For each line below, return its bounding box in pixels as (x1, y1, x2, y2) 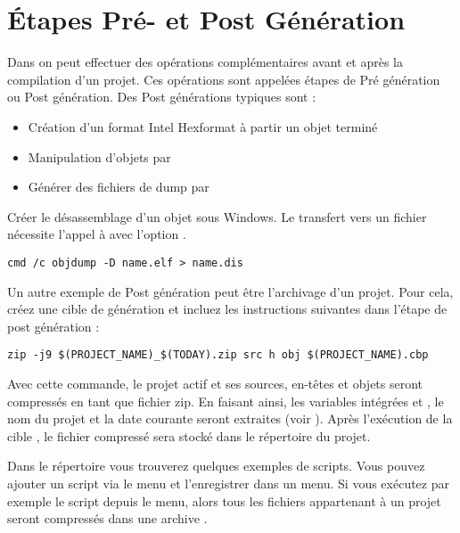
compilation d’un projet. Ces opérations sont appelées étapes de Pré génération (7, 70, 440, 88)
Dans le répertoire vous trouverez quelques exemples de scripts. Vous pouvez (7, 456, 425, 475)
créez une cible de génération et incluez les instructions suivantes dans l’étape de (7, 299, 448, 318)
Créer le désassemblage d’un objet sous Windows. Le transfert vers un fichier (7, 207, 427, 225)
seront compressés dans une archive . (7, 509, 208, 528)
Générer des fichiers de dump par (28, 177, 209, 196)
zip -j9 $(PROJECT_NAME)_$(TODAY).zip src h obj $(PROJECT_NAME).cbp (7, 348, 429, 362)
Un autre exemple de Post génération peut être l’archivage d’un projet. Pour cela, (7, 282, 454, 300)
